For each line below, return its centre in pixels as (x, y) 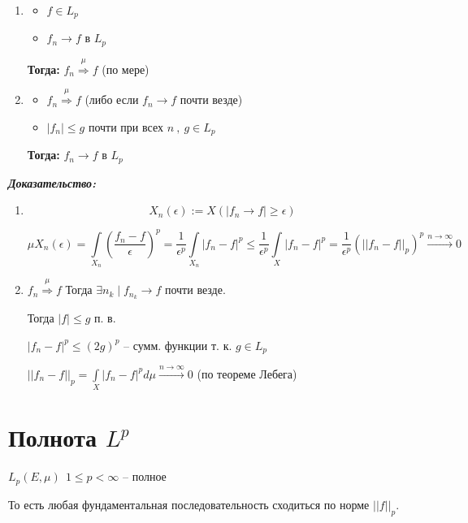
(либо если (112, 99)
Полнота (52, 437)
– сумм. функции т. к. (178, 345)
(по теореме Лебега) (247, 373)
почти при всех (126, 126)
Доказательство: (52, 182)
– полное (144, 476)
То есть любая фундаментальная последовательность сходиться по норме (189, 504)
